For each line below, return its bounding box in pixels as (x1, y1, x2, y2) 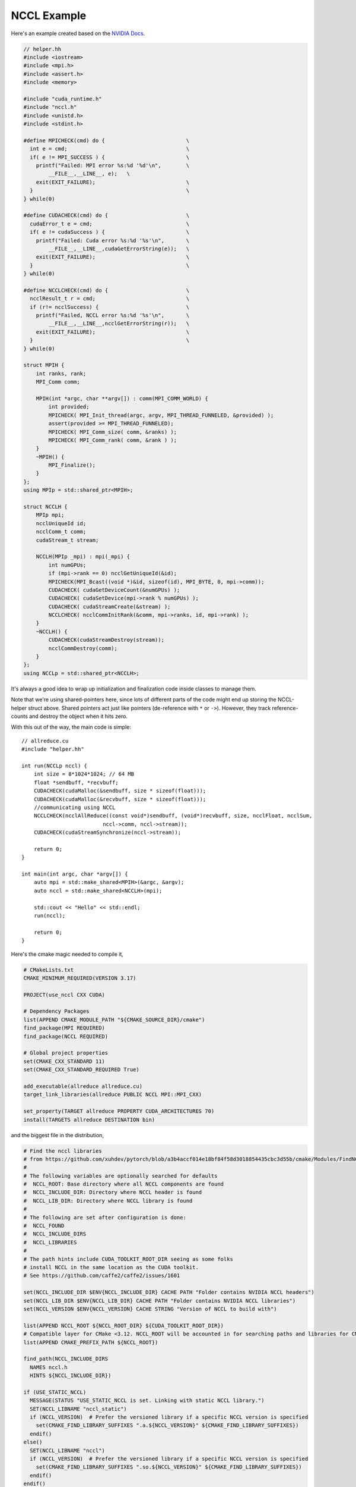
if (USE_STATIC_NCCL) (23, 1389, 87, 1395)
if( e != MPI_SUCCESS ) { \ (30, 153, 190, 161)
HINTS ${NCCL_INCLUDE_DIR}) (30, 1372, 112, 1379)
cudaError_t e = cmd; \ (30, 220, 190, 227)
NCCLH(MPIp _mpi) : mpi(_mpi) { (36, 553, 131, 560)
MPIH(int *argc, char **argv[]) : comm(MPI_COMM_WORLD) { (36, 395, 208, 401)
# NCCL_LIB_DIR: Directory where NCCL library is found (23, 1197, 193, 1204)
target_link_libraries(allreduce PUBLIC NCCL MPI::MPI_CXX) (23, 1091, 202, 1098)
